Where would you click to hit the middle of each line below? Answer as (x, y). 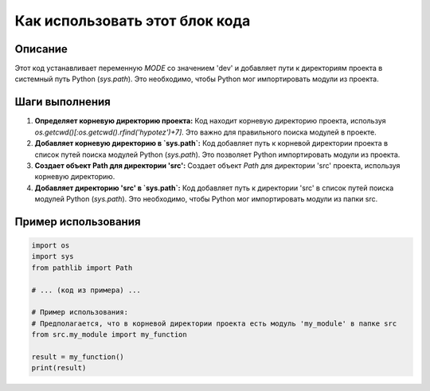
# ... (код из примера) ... (86, 290)
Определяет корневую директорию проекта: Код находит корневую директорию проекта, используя (210, 121)
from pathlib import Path (82, 268)
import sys (53, 256)
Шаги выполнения (63, 102)
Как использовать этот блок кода (133, 21)
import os (51, 246)
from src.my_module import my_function (109, 335)
